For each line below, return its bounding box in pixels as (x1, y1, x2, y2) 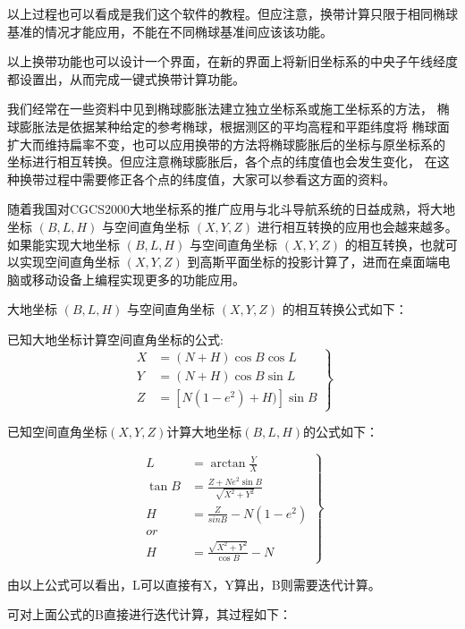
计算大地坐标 (166, 422, 242, 441)
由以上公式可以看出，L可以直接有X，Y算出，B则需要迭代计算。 (7, 574, 381, 593)
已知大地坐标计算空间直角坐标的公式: (7, 329, 224, 348)
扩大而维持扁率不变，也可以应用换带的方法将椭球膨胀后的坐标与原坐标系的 (7, 134, 445, 153)
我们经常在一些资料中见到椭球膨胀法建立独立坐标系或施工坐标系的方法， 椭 (7, 99, 450, 118)
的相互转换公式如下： (282, 300, 408, 319)
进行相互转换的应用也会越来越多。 (257, 217, 458, 235)
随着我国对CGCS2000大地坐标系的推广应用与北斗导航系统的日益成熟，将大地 (7, 200, 455, 218)
